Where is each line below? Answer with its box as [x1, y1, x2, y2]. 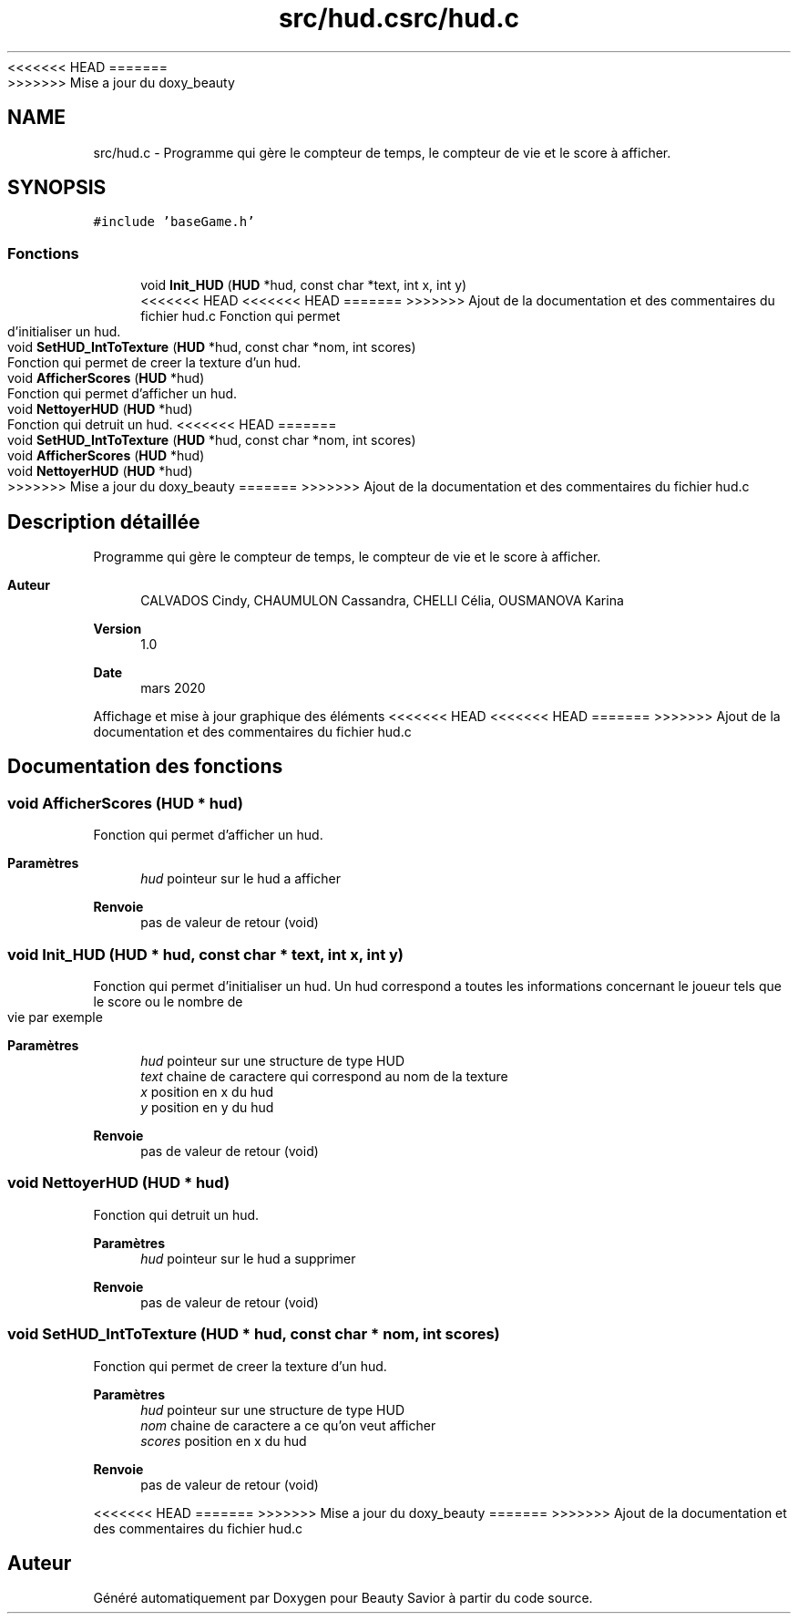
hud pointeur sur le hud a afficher [140, 871, 342, 887]
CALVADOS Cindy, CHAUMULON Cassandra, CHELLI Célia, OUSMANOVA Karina [140, 593, 624, 609]
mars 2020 [140, 680, 206, 697]
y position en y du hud [140, 1100, 274, 1115]
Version [93, 621, 142, 637]
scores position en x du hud [140, 1432, 307, 1449]
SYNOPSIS [7, 176, 107, 200]
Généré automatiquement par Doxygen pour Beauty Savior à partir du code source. [93, 1590, 593, 1606]
